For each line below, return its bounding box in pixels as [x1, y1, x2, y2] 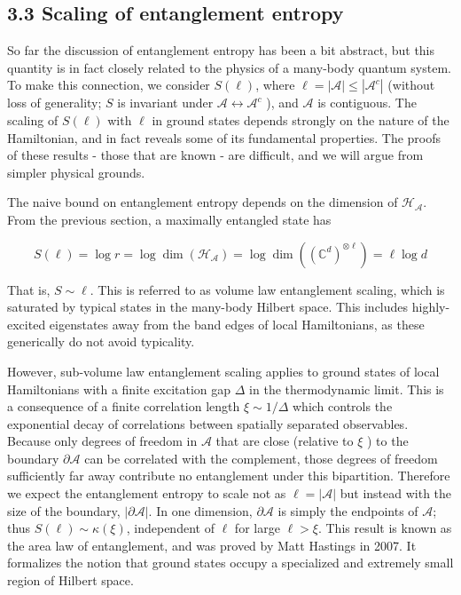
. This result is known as [317, 519, 452, 537]
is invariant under [117, 93, 214, 112]
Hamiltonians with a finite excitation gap [7, 379, 231, 398]
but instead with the [340, 484, 452, 503]
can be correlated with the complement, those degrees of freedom [84, 448, 438, 467]
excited [7, 314, 46, 333]
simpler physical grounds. [7, 163, 145, 181]
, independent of [126, 519, 215, 537]
